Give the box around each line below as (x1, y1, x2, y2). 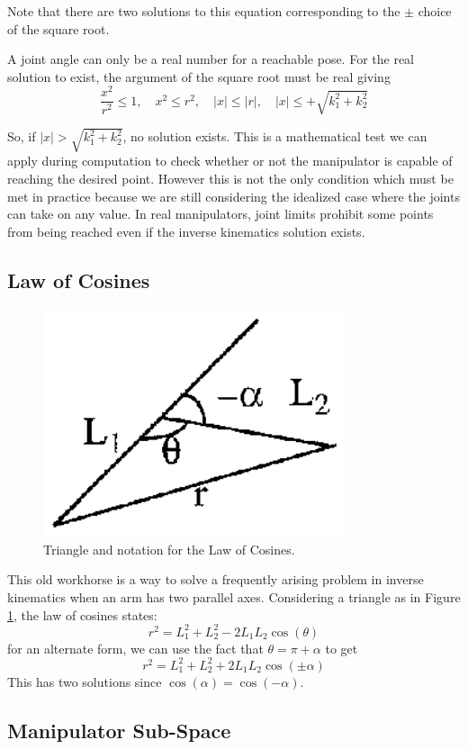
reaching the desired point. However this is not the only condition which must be (7, 168, 454, 187)
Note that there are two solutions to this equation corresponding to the (7, 2, 400, 20)
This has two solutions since (7, 672, 162, 690)
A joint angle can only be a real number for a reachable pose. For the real (7, 50, 415, 68)
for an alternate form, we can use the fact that (7, 638, 264, 657)
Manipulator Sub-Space (7, 716, 231, 744)
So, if (7, 127, 36, 146)
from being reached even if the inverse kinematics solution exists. (7, 221, 365, 240)
